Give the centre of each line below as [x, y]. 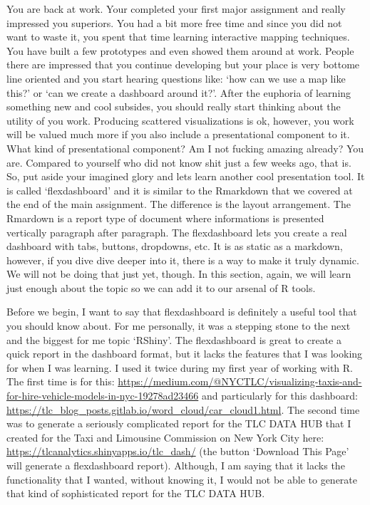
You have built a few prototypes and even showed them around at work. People [180, 50]
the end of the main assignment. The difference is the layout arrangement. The [179, 204]
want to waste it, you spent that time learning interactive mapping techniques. [178, 37]
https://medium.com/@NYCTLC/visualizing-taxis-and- [240, 381]
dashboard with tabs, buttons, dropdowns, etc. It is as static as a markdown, [175, 246]
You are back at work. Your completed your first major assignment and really [176, 9]
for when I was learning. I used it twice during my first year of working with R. [180, 367]
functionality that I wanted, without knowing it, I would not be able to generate [182, 479]
